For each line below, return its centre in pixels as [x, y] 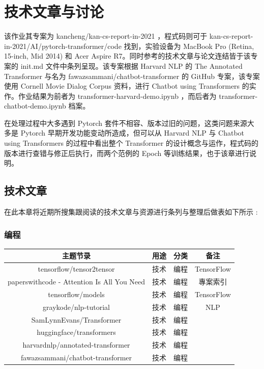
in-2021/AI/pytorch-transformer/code [63, 46]
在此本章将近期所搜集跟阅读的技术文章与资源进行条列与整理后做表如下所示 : [131, 212]
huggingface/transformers [76, 332]
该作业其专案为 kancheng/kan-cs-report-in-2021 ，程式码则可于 [106, 36]
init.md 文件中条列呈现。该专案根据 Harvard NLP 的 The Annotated [131, 65]
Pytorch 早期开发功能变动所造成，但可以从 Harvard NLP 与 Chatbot [133, 133]
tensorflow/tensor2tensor [76, 269]
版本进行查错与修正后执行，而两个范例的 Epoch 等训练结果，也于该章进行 [127, 153]
